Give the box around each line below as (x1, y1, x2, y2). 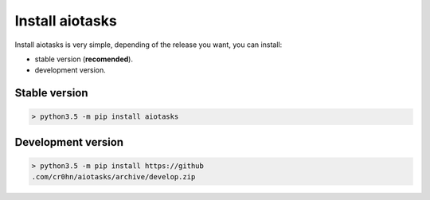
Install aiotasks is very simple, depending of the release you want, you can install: (14, 40, 283, 49)
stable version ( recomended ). (34, 54, 133, 64)
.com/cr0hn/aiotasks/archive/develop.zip (31, 172, 196, 182)
